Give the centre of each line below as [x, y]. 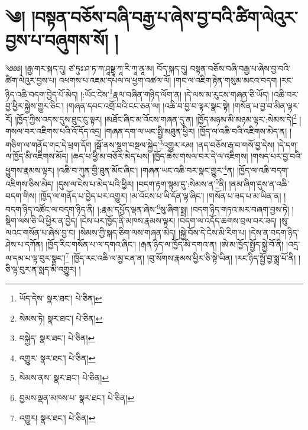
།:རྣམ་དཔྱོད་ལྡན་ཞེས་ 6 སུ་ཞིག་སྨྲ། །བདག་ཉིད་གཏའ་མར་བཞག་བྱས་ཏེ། [193, 208]
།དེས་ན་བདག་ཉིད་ [274, 232]
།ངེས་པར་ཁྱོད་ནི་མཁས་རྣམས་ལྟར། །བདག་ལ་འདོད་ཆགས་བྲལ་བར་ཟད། [179, 221]
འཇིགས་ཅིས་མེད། [30, 183]
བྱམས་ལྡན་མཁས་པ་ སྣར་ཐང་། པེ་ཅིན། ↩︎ [77, 397]
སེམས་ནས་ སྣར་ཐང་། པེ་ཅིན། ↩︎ [64, 378]
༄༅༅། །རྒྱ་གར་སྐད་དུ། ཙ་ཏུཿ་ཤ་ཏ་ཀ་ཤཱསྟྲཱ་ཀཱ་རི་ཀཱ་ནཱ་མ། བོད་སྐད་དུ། [96, 68]
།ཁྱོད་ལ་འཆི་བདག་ [263, 170]
